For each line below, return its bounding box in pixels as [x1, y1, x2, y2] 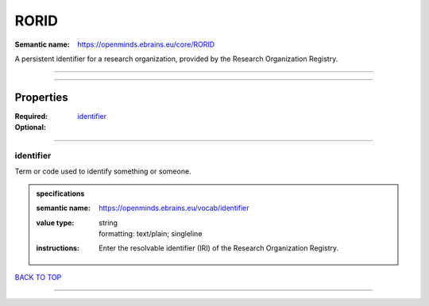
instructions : [36, 243, 79, 253]
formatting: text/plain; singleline [99, 228, 203, 238]
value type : [36, 218, 75, 228]
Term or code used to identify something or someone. [14, 166, 191, 176]
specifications [36, 189, 85, 198]
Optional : [14, 123, 47, 132]
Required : [14, 111, 48, 120]
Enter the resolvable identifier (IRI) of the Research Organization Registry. [99, 243, 339, 253]
